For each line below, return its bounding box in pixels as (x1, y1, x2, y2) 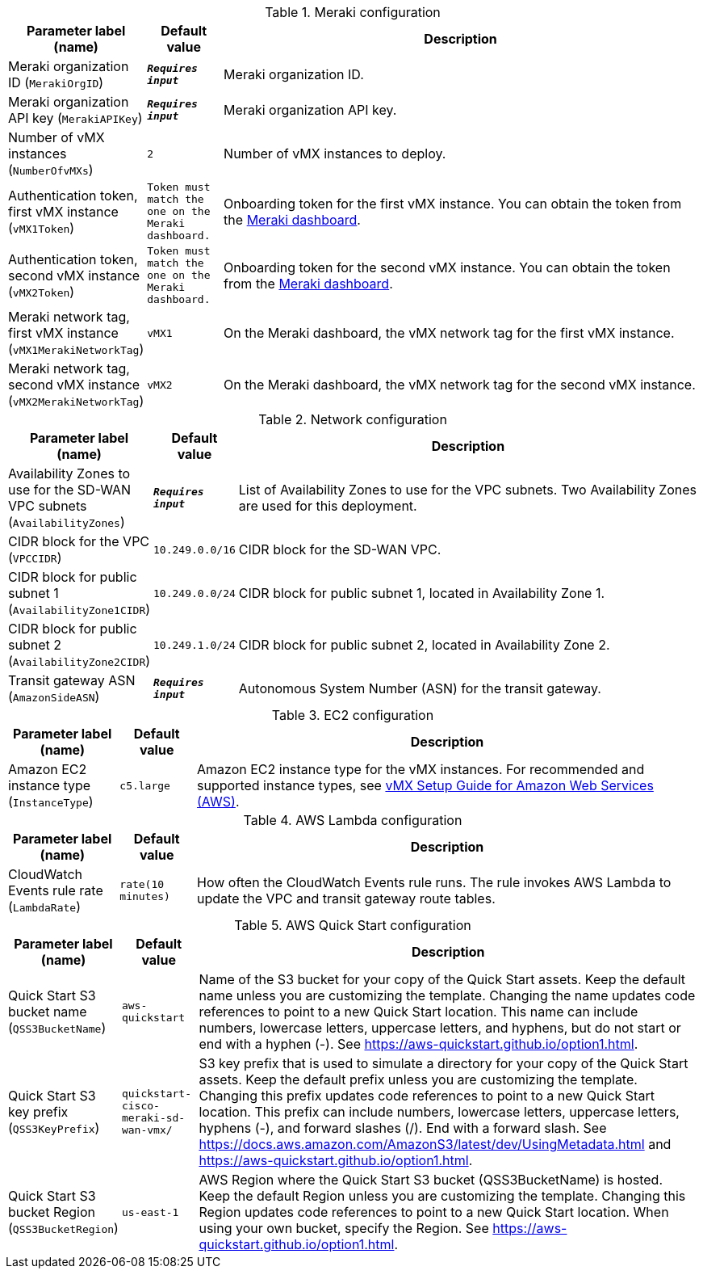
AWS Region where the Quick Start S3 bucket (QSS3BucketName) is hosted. (199, 1172, 663, 1188)
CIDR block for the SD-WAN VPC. (238, 541, 441, 558)
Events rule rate (8, 882, 103, 898)
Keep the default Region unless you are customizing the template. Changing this (199, 1188, 686, 1204)
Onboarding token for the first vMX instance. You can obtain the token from (224, 195, 682, 212)
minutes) (119, 890, 170, 903)
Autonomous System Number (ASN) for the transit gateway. (238, 680, 601, 696)
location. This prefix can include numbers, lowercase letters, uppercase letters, (199, 1104, 680, 1120)
